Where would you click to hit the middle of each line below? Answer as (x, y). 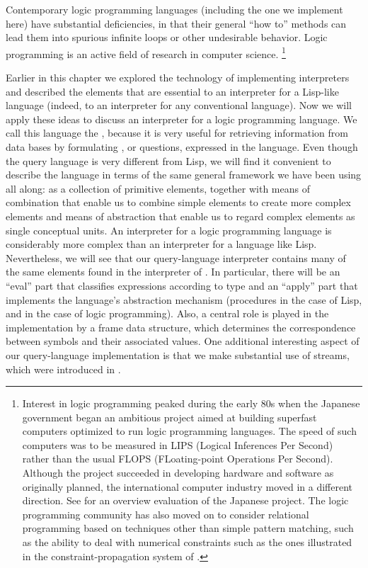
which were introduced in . (63, 369)
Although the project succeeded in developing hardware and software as (178, 473)
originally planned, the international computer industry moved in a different (188, 486)
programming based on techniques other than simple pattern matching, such (188, 528)
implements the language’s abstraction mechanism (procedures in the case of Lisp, (184, 299)
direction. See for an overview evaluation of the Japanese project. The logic (185, 500)
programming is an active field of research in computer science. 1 (146, 52)
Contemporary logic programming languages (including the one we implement (174, 9)
